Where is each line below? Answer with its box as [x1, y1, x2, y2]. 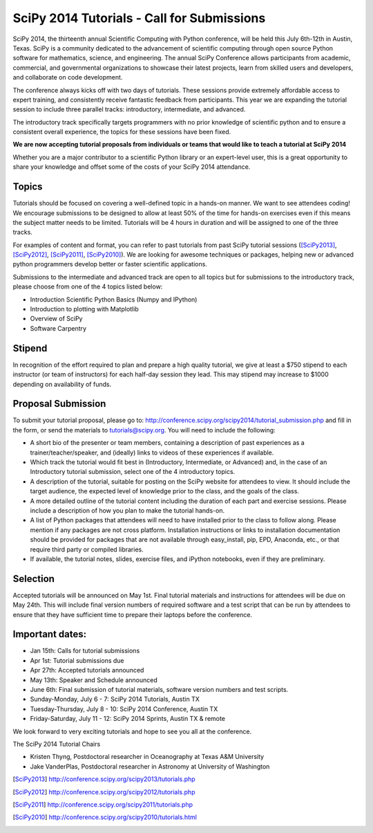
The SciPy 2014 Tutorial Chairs [12, 740, 101, 748]
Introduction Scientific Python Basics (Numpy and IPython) [30, 295, 198, 304]
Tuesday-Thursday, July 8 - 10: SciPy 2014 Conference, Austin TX [30, 704, 218, 713]
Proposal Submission [12, 398, 106, 410]
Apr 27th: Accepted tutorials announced [30, 666, 144, 675]
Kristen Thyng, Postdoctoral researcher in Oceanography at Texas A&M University [30, 753, 265, 761]
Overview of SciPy [30, 315, 83, 323]
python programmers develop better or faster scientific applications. [12, 260, 207, 268]
